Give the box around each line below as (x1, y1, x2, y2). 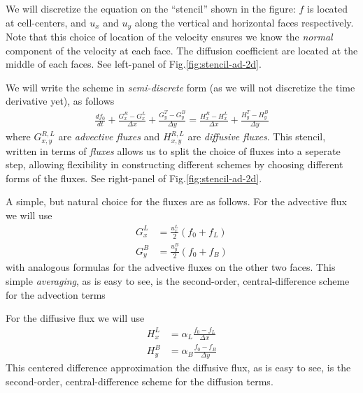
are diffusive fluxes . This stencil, (187, 129, 326, 144)
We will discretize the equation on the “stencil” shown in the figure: (6, 1, 296, 15)
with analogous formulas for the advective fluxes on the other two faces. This (6, 260, 336, 274)
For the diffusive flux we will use (6, 311, 145, 325)
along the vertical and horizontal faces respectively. (134, 15, 354, 29)
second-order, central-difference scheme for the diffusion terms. (6, 373, 273, 388)
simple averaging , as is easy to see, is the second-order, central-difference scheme (6, 274, 350, 288)
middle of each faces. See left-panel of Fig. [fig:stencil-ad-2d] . (6, 57, 262, 71)
